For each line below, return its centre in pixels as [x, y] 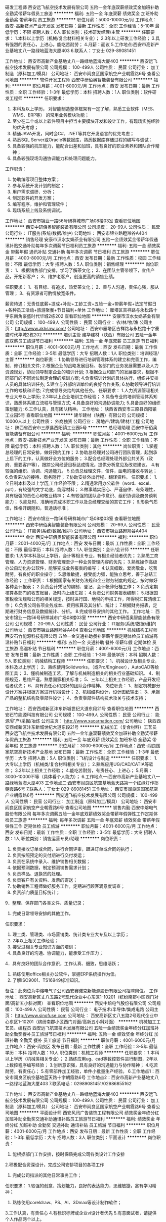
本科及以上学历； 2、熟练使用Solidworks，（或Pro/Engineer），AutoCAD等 [80, 667]
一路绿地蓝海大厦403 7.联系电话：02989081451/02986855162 [68, 1084]
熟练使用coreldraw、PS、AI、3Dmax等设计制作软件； [67, 1202]
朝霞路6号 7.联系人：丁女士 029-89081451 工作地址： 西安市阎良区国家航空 [82, 789]
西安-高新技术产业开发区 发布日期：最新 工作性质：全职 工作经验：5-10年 [80, 26]
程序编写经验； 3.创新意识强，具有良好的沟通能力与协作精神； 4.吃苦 [88, 1065]
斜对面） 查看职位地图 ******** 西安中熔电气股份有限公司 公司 [92, 1003]
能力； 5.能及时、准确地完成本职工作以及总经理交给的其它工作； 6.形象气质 [82, 502]
